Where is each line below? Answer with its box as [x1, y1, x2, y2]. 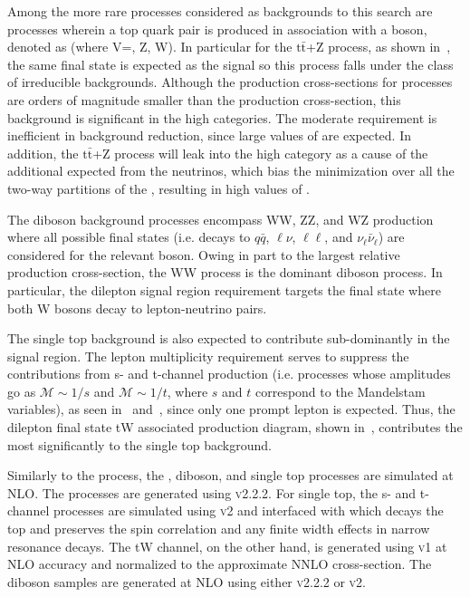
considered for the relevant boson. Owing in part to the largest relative [7, 245, 400, 264]
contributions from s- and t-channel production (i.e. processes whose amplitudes [7, 364, 451, 383]
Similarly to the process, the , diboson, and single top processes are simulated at [7, 466, 454, 485]
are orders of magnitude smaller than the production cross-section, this [7, 90, 401, 109]
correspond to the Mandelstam [254, 381, 426, 400]
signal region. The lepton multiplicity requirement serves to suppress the [7, 346, 409, 365]
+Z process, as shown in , [306, 37, 451, 56]
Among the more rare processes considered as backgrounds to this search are [7, 2, 433, 20]
